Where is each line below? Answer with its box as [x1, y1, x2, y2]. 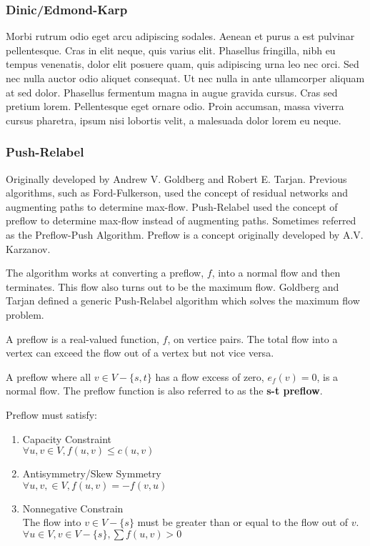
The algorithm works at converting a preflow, [6, 265, 204, 280]
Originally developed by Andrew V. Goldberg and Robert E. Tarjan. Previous [6, 171, 347, 186]
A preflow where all [6, 369, 91, 384]
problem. [6, 307, 44, 322]
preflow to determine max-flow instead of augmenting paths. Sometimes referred [6, 213, 356, 228]
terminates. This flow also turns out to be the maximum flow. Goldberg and [6, 279, 339, 294]
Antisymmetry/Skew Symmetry [22, 466, 161, 481]
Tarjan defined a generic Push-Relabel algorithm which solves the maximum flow [6, 293, 360, 308]
